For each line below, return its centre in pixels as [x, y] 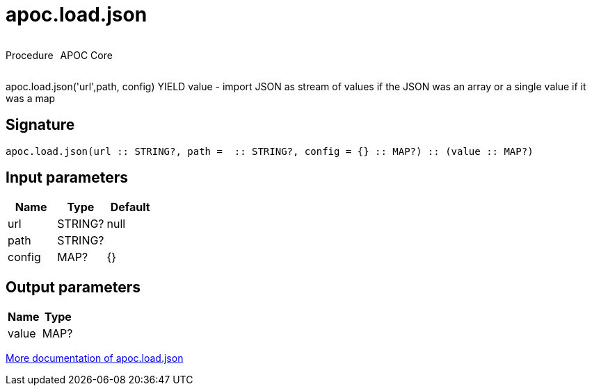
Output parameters [73, 287]
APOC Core [86, 55]
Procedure [30, 55]
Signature [40, 125]
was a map [31, 98]
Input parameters [67, 178]
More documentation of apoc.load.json [95, 358]
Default [130, 207]
